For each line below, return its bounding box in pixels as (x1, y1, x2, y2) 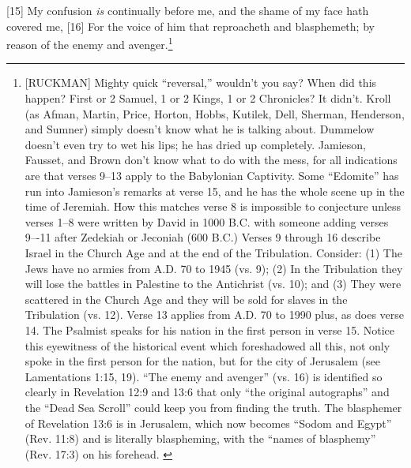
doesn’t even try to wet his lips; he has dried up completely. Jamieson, (25, 136, 366, 152)
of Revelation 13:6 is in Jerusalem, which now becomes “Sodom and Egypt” (25, 414, 392, 431)
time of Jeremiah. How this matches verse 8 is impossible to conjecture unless (25, 198, 402, 215)
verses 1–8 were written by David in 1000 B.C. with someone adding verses (25, 213, 389, 230)
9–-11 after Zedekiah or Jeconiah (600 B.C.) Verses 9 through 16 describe (25, 229, 381, 245)
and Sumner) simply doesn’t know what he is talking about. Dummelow (25, 121, 375, 137)
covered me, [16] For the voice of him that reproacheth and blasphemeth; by (6, 17, 375, 34)
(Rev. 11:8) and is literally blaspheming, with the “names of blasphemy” (25, 430, 376, 447)
